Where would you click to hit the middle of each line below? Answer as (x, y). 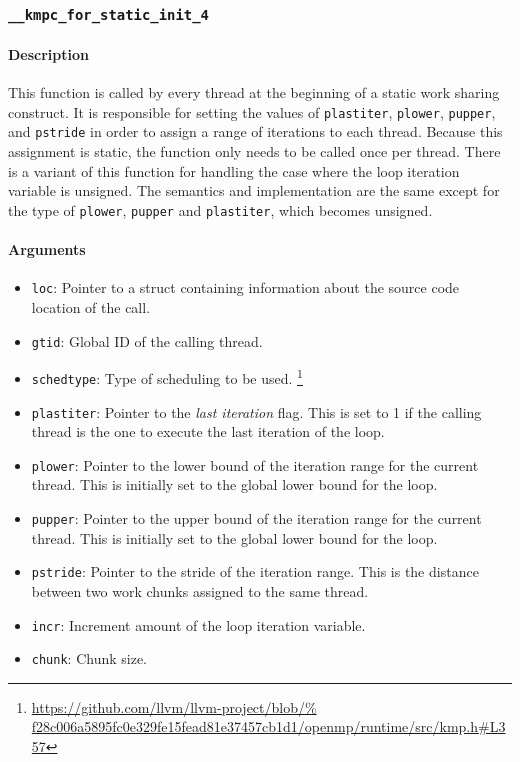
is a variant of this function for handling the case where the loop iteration (234, 170)
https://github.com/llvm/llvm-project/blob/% (174, 706)
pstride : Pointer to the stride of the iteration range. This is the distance (255, 571)
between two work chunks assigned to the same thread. (200, 590)
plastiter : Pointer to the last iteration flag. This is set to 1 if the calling (256, 411)
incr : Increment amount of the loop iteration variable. (198, 624)
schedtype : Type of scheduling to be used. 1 (167, 376)
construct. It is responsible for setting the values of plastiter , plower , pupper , (252, 111)
